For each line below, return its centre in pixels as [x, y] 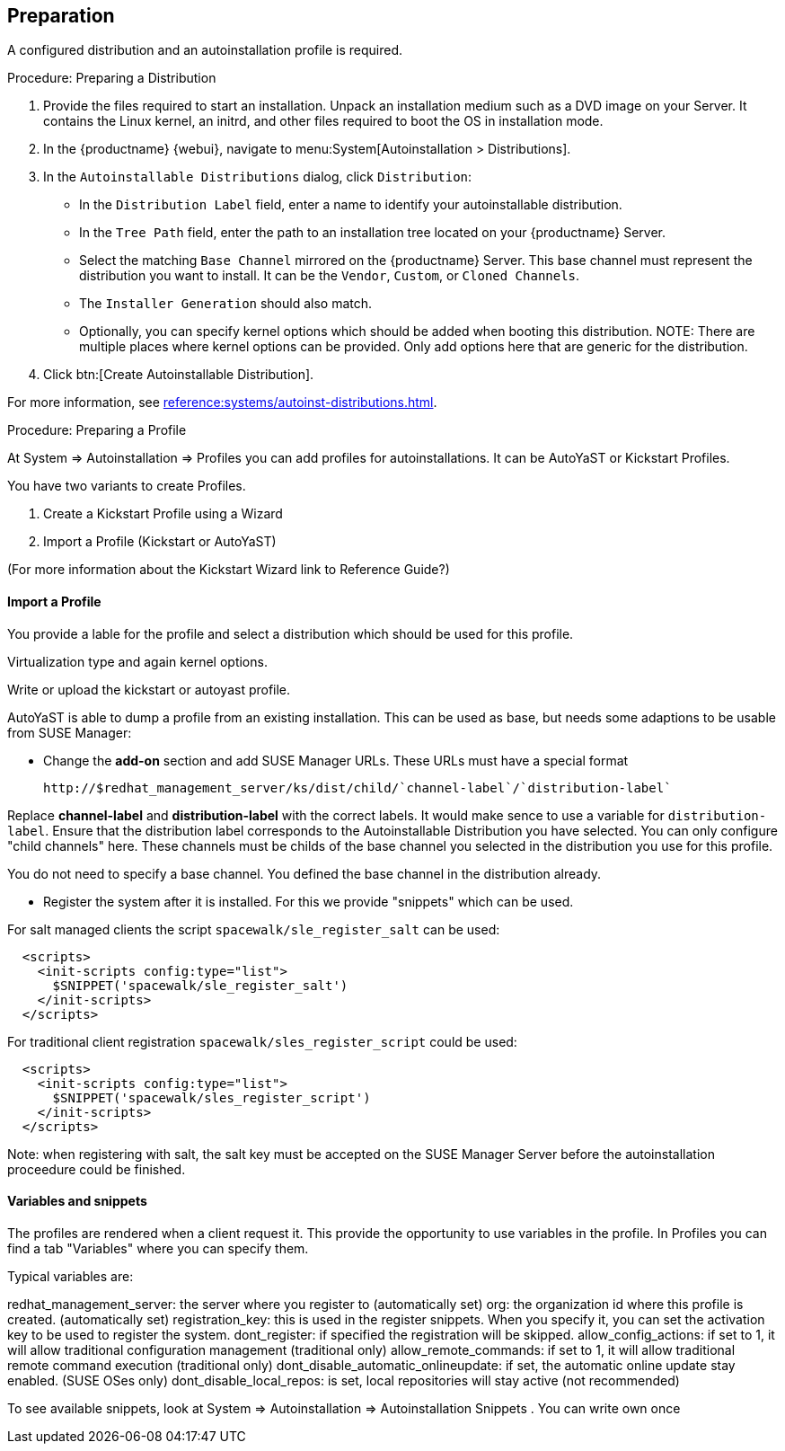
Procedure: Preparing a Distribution [112, 78]
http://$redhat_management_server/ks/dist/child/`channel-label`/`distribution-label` [357, 787]
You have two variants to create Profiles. [127, 486]
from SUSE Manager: [70, 732]
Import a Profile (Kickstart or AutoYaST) [160, 542]
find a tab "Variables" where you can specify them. [158, 1248]
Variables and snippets [77, 1201]
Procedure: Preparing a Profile [97, 430]
